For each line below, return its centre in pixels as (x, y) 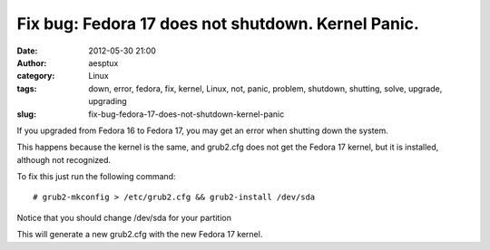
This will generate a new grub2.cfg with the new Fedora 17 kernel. (140, 235)
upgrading (108, 101)
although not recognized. (64, 159)
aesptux (103, 62)
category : (36, 76)
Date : (27, 51)
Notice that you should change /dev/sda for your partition (124, 217)
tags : (27, 88)
